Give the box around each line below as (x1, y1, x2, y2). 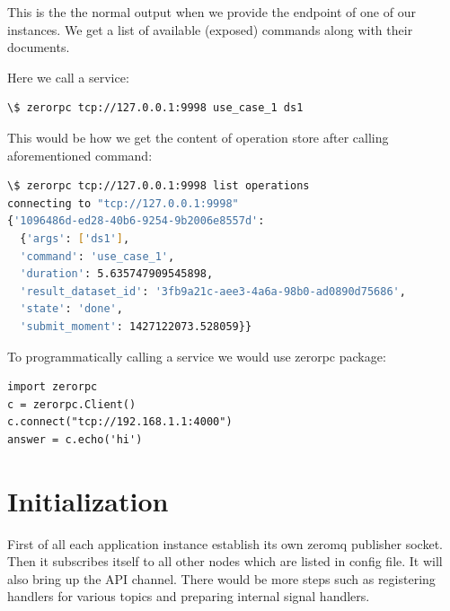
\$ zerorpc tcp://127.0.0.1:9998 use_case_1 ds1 (7, 101, 304, 115)
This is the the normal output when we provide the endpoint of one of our (7, 3, 416, 21)
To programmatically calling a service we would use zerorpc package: (7, 346, 386, 365)
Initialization (7, 482, 169, 519)
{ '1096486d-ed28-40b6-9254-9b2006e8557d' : (7, 214, 265, 228)
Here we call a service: (7, 67, 129, 86)
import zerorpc (7, 380, 98, 394)
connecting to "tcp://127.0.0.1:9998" (7, 196, 239, 210)
